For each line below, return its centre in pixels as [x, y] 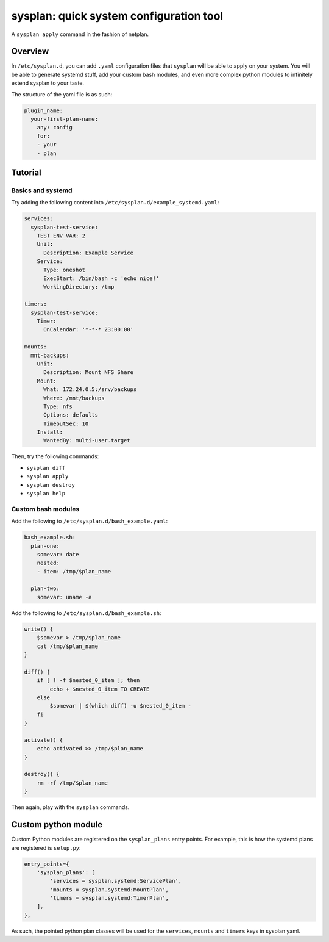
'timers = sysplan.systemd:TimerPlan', [109, 898]
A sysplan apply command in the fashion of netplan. [80, 34]
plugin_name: [44, 110]
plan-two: [45, 588]
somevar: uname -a [64, 597]
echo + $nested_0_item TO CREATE [100, 689]
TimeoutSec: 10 [66, 423]
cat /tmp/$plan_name [68, 646]
